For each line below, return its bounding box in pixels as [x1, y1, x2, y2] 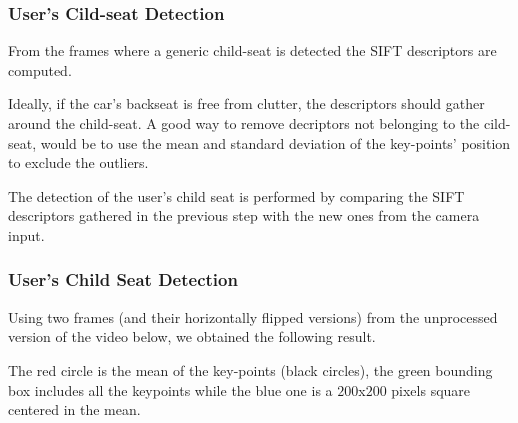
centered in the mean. [8, 399, 141, 420]
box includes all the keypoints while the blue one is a [8, 379, 333, 400]
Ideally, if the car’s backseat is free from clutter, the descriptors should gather [8, 93, 485, 114]
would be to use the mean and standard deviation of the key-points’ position [40, 132, 511, 153]
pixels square [391, 379, 471, 400]
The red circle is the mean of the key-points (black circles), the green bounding [8, 359, 493, 380]
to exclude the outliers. [8, 152, 149, 173]
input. [8, 224, 45, 245]
